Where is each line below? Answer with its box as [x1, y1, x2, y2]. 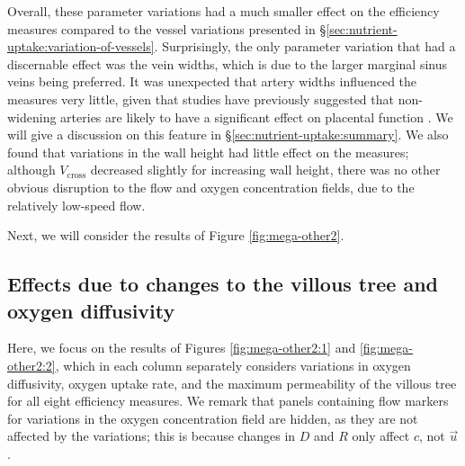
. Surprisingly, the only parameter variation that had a [154, 37, 456, 56]
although [7, 160, 56, 179]
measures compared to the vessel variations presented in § [7, 19, 326, 38]
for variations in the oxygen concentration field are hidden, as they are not [7, 408, 418, 427]
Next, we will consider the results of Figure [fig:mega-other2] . [7, 226, 344, 245]
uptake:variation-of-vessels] [7, 37, 155, 56]
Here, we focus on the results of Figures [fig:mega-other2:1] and [7, 338, 356, 357]
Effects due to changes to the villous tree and [7, 270, 438, 298]
